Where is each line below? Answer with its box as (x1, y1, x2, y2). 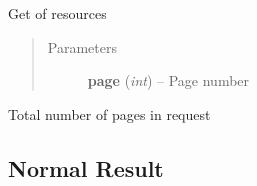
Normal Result (8, 152, 164, 183)
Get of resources (8, 3, 107, 23)
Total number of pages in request (8, 103, 211, 124)
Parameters (47, 36, 117, 57)
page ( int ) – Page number (87, 70, 250, 91)
